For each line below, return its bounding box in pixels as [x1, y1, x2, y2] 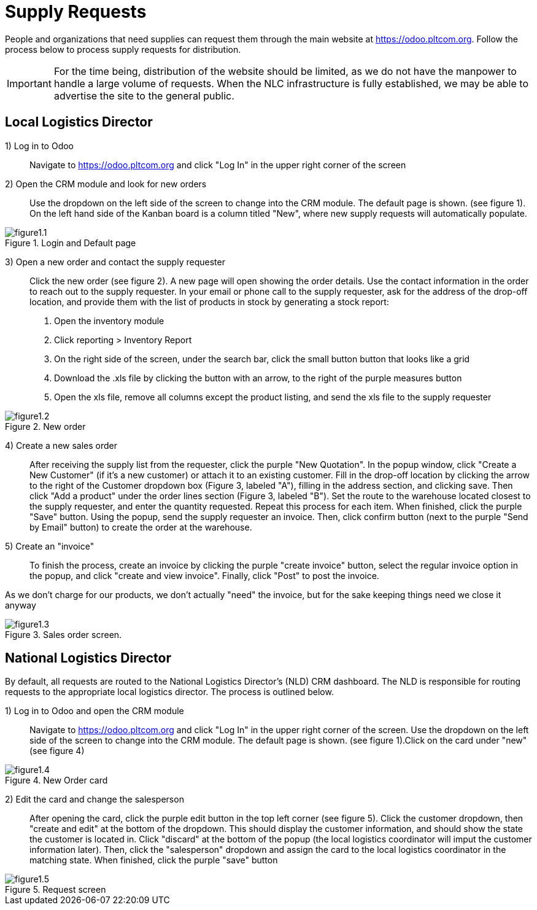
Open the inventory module [54, 315, 164, 326]
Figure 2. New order [5, 421, 86, 432]
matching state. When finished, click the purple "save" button [29, 855, 278, 866]
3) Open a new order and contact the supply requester [5, 256, 225, 267]
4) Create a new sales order [5, 440, 117, 451]
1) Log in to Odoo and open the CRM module [5, 706, 184, 717]
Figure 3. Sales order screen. [5, 629, 122, 640]
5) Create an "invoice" [5, 540, 95, 551]
